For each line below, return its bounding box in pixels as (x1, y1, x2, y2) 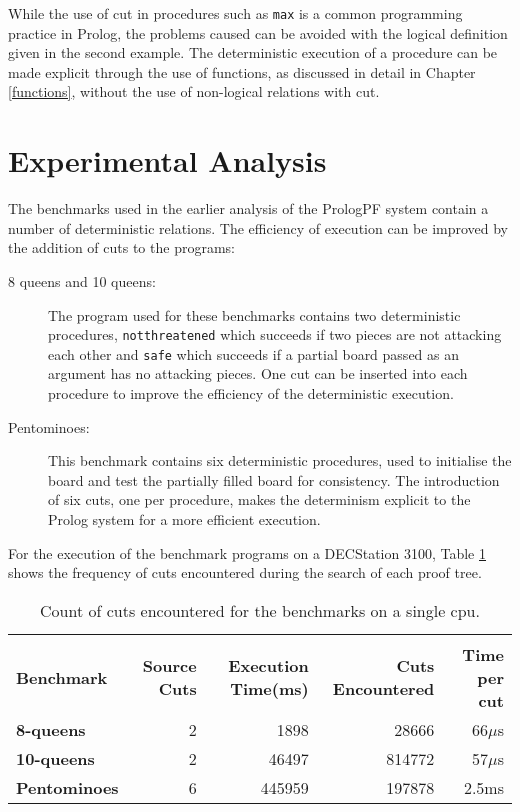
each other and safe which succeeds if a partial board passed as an (48, 343, 460, 364)
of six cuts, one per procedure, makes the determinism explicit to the (48, 489, 471, 510)
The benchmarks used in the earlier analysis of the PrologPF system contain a (8, 198, 489, 219)
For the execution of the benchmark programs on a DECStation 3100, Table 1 (8, 542, 487, 563)
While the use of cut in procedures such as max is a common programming (8, 3, 463, 23)
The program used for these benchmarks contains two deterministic (48, 304, 461, 325)
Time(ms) (230, 677, 309, 701)
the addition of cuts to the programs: (8, 237, 235, 258)
